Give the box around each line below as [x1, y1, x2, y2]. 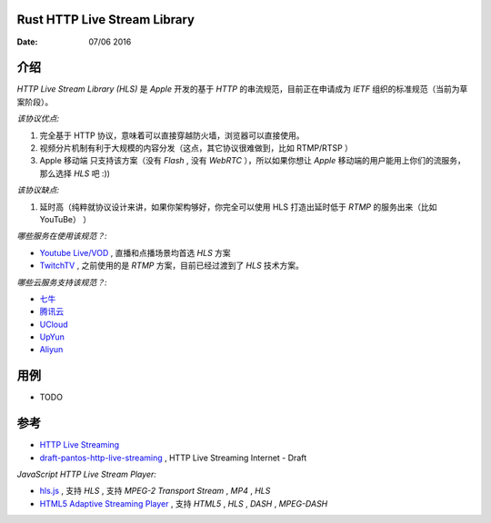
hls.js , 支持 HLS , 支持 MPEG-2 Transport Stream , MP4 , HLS [39, 486, 271, 497]
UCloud [39, 319, 68, 330]
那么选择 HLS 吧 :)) [39, 168, 111, 179]
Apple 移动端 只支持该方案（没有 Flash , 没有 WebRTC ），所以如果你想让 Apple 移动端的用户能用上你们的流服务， [39, 155, 466, 166]
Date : [16, 36, 38, 47]
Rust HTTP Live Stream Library [16, 12, 195, 27]
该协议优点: [16, 113, 60, 124]
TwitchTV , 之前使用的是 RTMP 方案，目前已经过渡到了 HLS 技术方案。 [39, 260, 305, 271]
